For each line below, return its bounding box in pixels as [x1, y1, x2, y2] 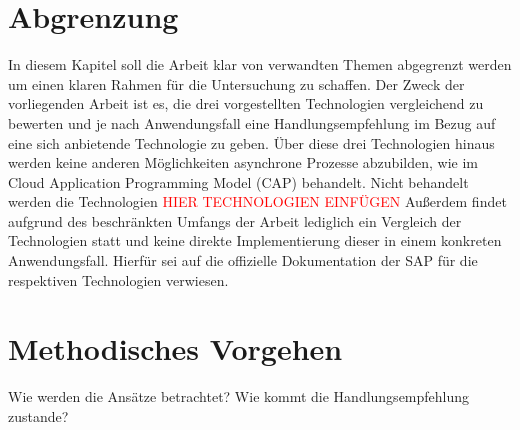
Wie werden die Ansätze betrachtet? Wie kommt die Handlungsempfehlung [8, 386, 470, 407]
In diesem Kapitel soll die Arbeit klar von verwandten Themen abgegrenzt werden [8, 54, 512, 75]
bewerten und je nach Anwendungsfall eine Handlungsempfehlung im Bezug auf [8, 112, 496, 133]
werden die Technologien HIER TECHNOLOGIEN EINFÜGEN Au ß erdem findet [8, 191, 507, 212]
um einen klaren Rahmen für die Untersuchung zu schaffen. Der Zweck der [8, 73, 465, 94]
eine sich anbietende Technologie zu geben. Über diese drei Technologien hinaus [8, 132, 495, 153]
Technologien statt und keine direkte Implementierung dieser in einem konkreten [8, 230, 502, 251]
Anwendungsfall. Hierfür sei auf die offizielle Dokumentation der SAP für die [8, 250, 478, 271]
